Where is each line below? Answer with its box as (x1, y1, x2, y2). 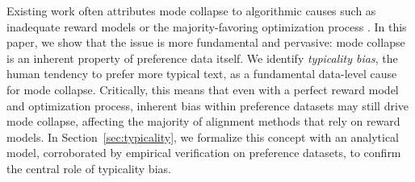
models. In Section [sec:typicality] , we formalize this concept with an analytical (6, 128, 399, 145)
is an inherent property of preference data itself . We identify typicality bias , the (6, 49, 398, 66)
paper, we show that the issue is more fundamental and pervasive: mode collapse (6, 34, 405, 51)
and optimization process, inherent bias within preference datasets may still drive (6, 97, 409, 114)
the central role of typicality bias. (6, 159, 171, 176)
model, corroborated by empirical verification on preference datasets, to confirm (6, 144, 401, 161)
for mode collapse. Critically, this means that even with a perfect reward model (6, 81, 399, 97)
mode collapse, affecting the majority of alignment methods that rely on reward (6, 113, 400, 130)
